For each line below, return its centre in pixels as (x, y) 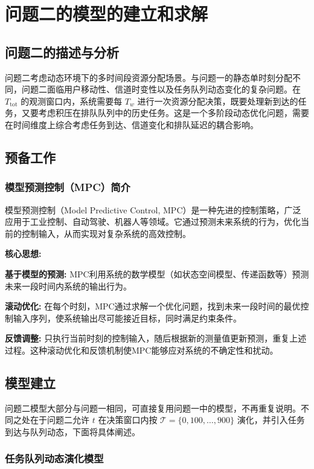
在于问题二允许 (59, 420)
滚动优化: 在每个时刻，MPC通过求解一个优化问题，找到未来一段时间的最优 (153, 306)
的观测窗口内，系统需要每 (72, 101)
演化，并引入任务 (271, 420)
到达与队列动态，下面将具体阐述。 (72, 431)
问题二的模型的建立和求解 (107, 14)
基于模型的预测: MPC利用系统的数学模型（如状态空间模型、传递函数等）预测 (157, 273)
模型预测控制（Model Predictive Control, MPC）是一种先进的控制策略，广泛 (153, 209)
